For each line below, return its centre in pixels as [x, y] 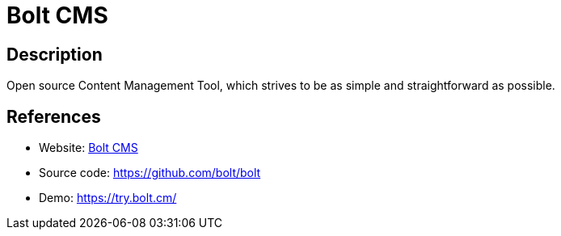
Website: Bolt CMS [89, 148]
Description [55, 54]
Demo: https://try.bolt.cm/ [108, 198]
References [54, 116]
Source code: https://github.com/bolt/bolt [150, 173]
